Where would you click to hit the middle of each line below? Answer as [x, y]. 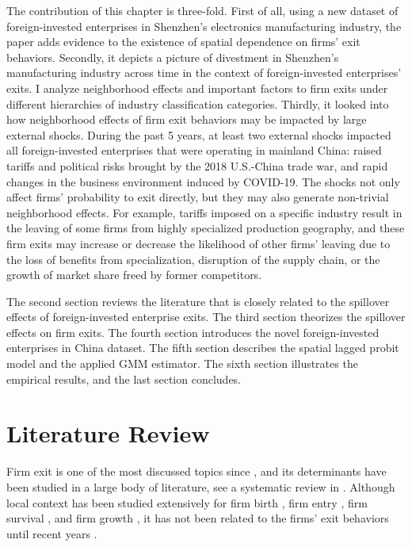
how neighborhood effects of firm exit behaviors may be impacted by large [187, 119]
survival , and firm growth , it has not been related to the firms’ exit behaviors [198, 518]
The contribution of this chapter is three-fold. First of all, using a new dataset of [202, 10]
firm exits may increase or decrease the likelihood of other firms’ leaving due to [198, 243]
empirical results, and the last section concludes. [124, 379]
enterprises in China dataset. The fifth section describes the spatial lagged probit [203, 348]
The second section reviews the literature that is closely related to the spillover [198, 301]
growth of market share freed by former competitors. [134, 275]
